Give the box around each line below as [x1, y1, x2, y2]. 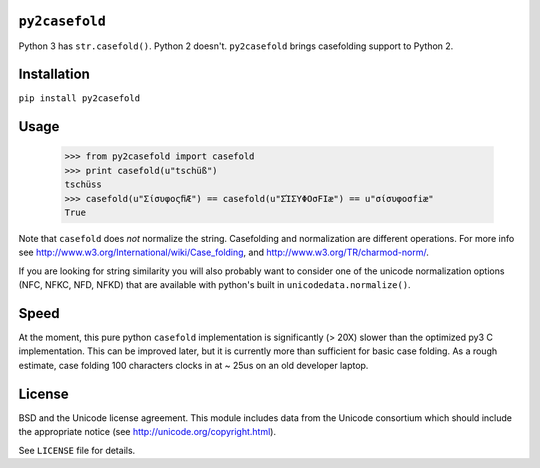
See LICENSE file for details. [18, 444, 136, 456]
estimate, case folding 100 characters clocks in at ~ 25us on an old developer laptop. [18, 359, 369, 371]
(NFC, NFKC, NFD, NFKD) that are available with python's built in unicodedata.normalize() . [18, 279, 411, 291]
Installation [18, 66, 90, 83]
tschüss [64, 179, 102, 190]
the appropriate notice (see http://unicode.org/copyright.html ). [18, 426, 277, 438]
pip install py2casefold [18, 93, 140, 104]
